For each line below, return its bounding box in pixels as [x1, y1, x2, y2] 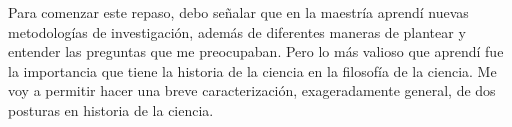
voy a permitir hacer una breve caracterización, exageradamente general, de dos [8, 80, 496, 101]
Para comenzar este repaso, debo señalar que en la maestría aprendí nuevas [8, 2, 469, 22]
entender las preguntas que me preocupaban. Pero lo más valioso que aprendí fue [8, 41, 504, 62]
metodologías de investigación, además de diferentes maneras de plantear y [8, 21, 466, 42]
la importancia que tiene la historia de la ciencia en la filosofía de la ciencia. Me [8, 60, 497, 81]
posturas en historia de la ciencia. [8, 99, 214, 120]
